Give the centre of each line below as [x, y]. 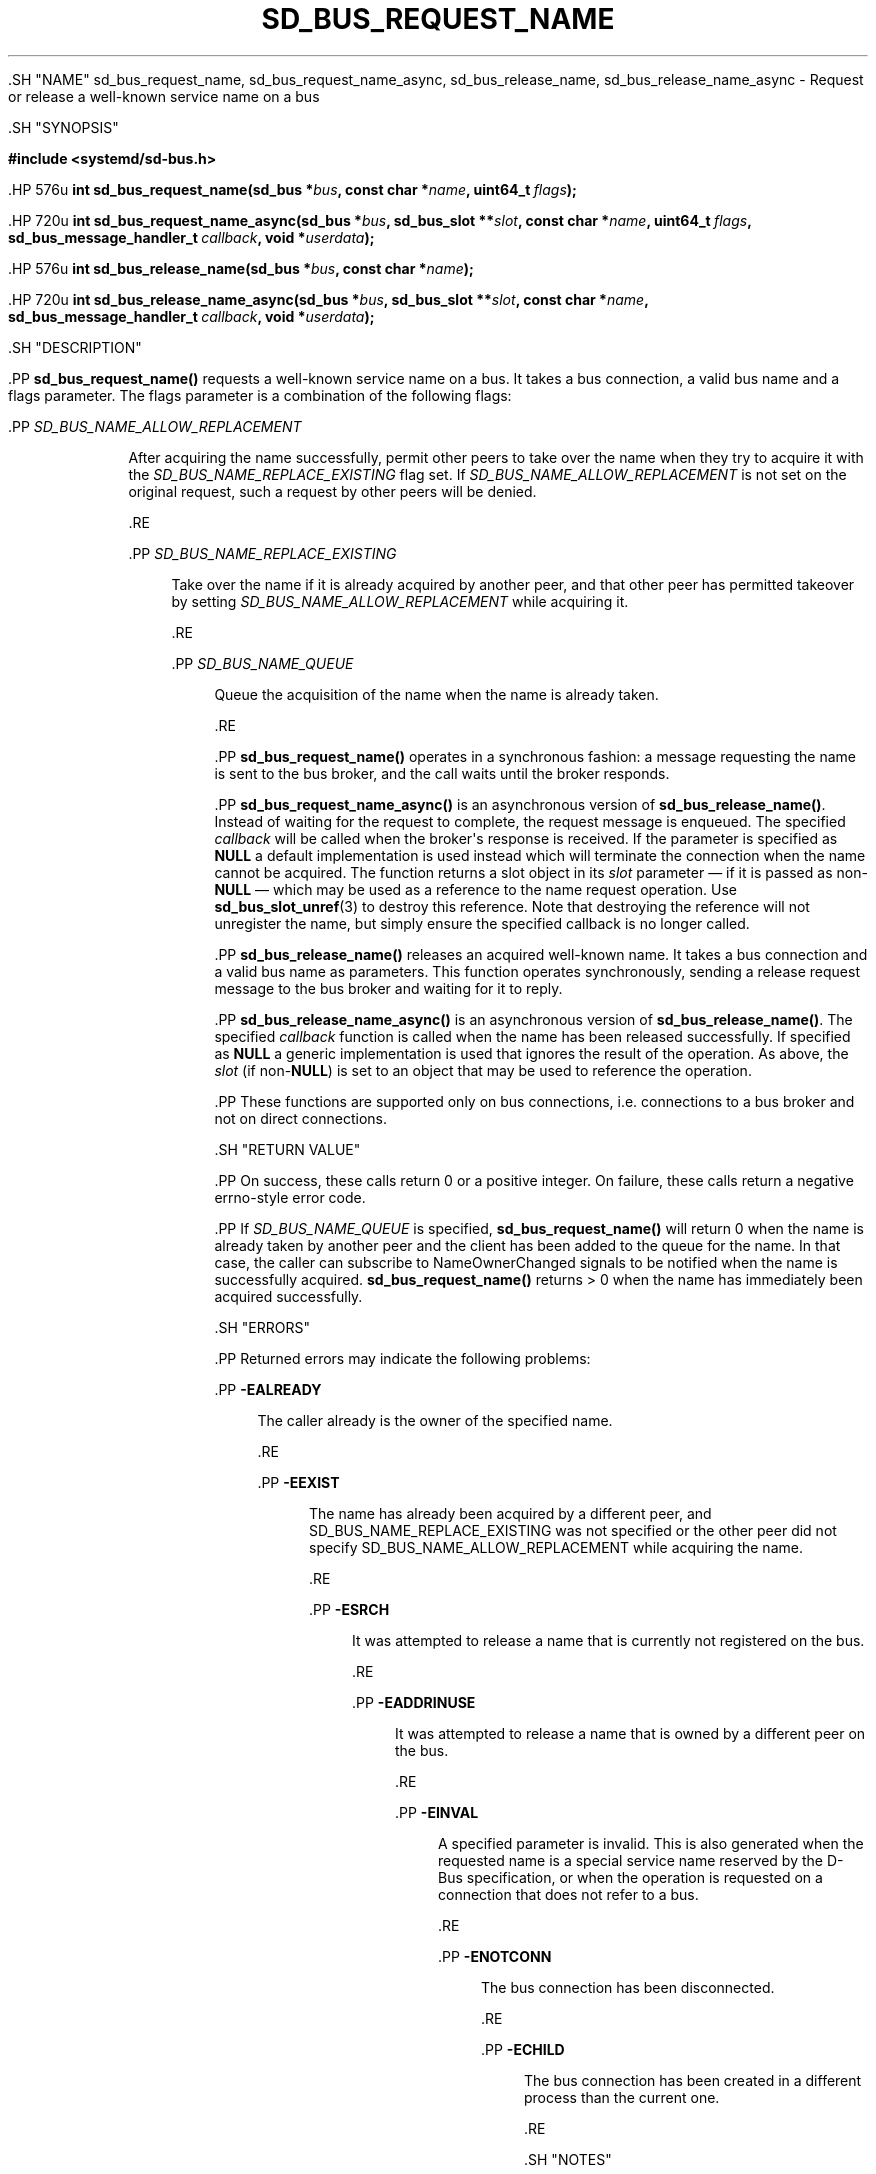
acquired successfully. [288, 1296]
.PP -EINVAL [437, 1812]
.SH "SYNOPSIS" [63, 127]
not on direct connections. [301, 1118]
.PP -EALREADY [268, 1389]
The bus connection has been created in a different [693, 2080]
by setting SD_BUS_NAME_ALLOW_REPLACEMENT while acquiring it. [400, 601]
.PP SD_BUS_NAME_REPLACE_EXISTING [262, 553]
